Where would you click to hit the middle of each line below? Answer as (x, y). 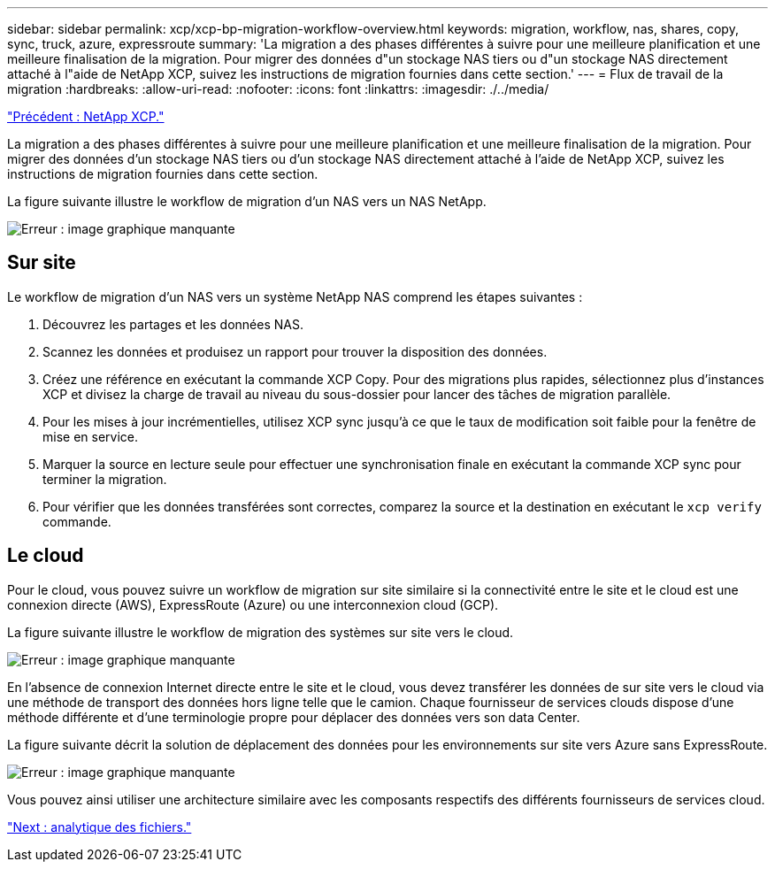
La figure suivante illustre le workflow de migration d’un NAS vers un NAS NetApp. (247, 201)
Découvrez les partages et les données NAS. (173, 324)
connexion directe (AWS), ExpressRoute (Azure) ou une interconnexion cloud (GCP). (253, 604)
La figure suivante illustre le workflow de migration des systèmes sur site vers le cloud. (261, 632)
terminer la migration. (105, 479)
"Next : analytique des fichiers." (100, 827)
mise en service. (91, 436)
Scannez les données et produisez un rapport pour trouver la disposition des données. (295, 351)
